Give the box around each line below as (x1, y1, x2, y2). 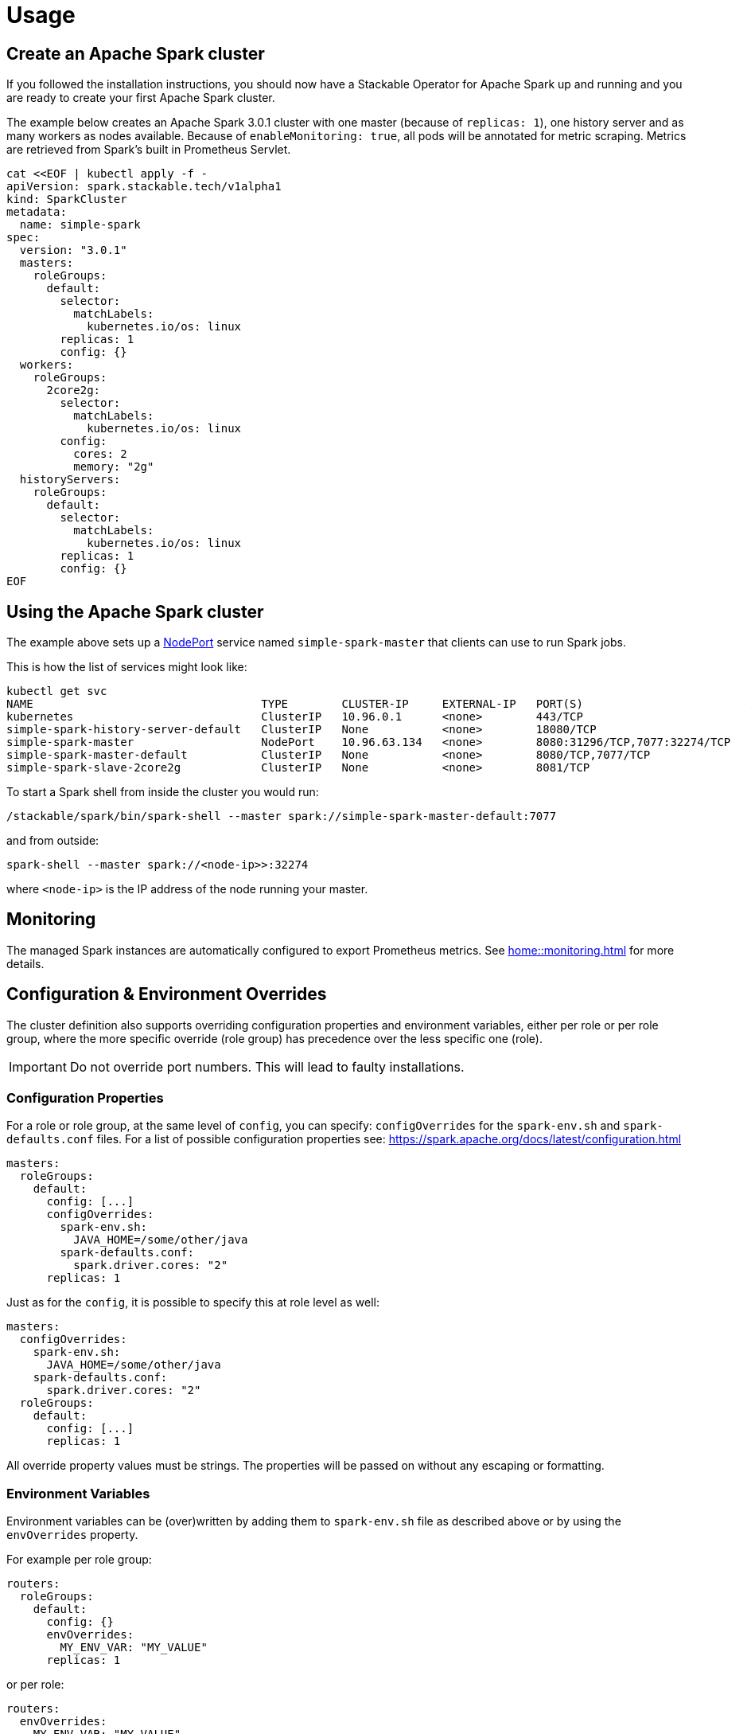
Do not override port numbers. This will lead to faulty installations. (69, 1058, 465, 1075)
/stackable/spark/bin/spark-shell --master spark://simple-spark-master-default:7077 (6, 810, 557, 823)
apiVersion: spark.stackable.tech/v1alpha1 (6, 180, 282, 193)
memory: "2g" (73, 460, 154, 474)
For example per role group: (6, 1552, 152, 1567)
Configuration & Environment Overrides (6, 984, 327, 1005)
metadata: (6, 205, 67, 219)
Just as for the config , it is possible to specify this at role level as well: (6, 1295, 379, 1310)
